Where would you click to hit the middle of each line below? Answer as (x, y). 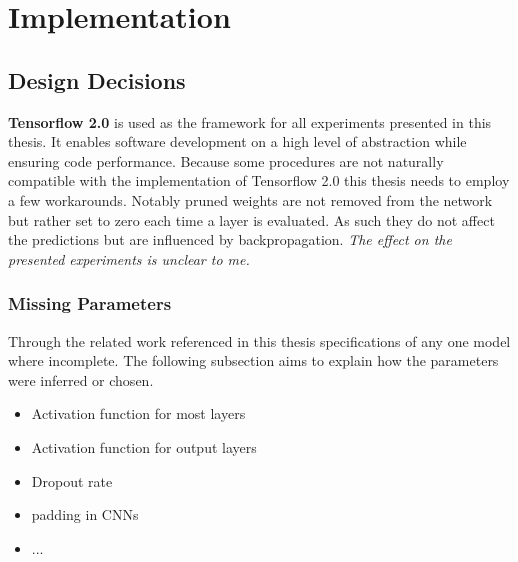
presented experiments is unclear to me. (129, 258)
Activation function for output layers (144, 446)
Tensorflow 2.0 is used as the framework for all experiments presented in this (250, 121)
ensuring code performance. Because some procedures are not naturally (226, 160)
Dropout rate (72, 480)
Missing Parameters (90, 303)
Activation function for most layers (138, 413)
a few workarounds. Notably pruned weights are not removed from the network (250, 199)
